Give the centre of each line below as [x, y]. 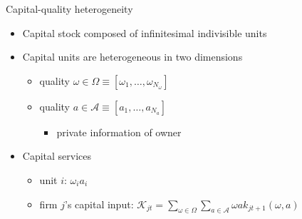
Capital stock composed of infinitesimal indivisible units [145, 32]
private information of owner [119, 132]
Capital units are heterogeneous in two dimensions [132, 57]
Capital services [57, 156]
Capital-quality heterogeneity [69, 9]
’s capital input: [99, 204]
